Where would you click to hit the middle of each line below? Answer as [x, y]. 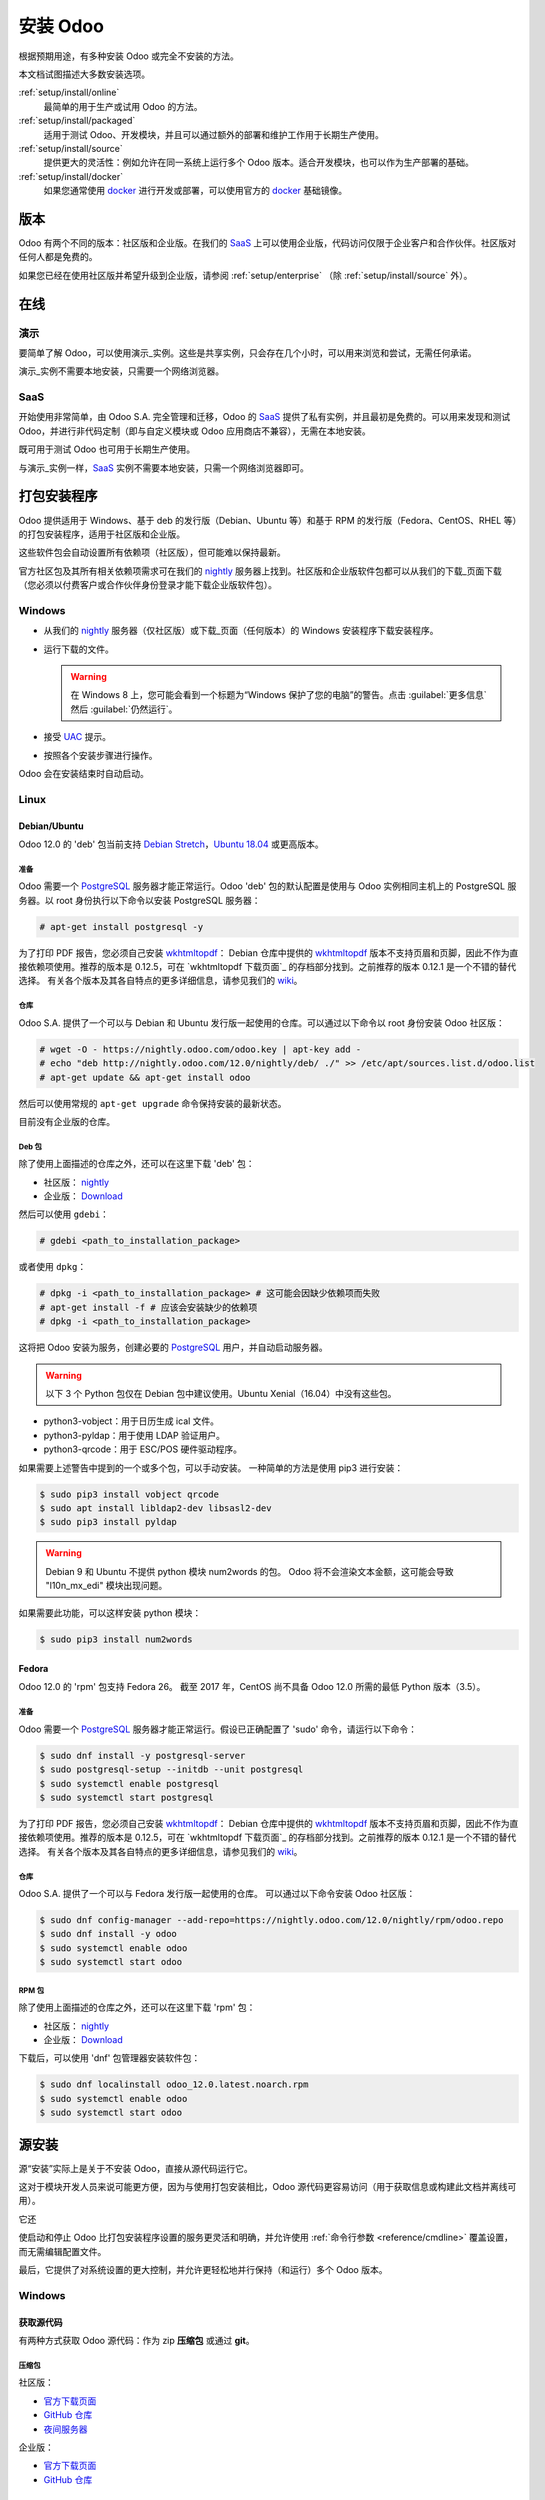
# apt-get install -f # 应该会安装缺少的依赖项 [148, 1307]
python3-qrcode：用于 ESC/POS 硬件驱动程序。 [142, 1449]
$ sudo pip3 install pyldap [108, 1522]
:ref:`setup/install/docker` [71, 176]
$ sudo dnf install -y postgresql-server [142, 1755]
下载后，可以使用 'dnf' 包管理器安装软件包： [109, 2058]
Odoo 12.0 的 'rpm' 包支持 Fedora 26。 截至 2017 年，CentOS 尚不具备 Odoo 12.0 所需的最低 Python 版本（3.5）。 [252, 1687]
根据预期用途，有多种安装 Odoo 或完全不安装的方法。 [128, 56]
